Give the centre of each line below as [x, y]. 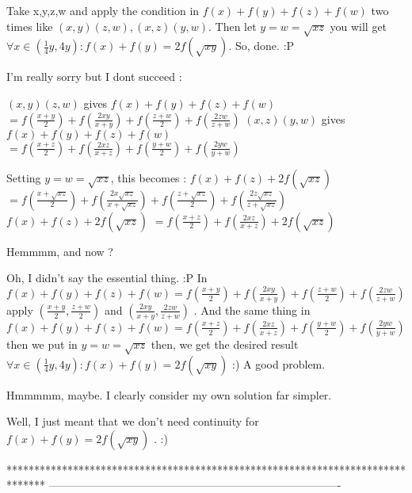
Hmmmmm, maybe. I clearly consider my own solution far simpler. [169, 394]
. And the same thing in [252, 310]
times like [30, 26]
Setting [24, 177]
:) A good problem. [279, 363]
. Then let [232, 26]
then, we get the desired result [225, 344]
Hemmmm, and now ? [60, 251]
